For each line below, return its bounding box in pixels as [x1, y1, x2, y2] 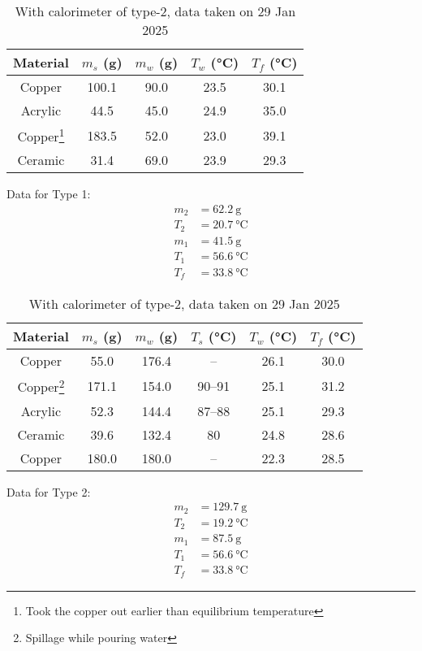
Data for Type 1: [6, 185, 91, 202]
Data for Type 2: [6, 483, 91, 500]
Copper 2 [17, 375, 65, 397]
